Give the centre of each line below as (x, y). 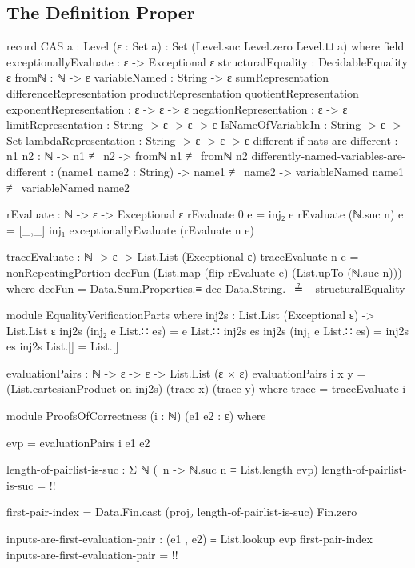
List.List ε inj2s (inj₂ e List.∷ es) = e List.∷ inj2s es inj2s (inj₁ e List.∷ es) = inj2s (208, 330)
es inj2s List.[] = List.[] (63, 346)
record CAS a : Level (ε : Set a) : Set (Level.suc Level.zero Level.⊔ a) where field (206, 46)
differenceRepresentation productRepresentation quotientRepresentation (183, 92)
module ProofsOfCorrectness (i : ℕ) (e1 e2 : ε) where (136, 416)
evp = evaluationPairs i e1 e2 (78, 442)
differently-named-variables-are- (329, 156)
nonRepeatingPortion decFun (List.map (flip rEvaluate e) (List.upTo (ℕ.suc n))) (204, 272)
